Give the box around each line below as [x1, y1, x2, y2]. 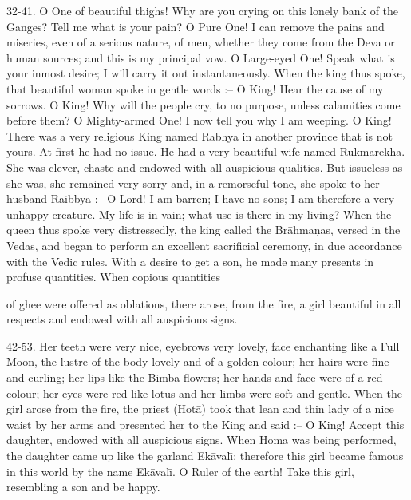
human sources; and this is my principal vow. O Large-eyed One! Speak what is [6, 49, 395, 65]
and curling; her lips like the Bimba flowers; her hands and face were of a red [6, 369, 383, 386]
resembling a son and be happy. [6, 478, 160, 495]
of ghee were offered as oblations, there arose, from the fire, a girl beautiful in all [6, 295, 401, 312]
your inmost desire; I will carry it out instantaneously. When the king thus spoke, [6, 65, 405, 81]
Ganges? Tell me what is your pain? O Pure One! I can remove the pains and [6, 18, 385, 34]
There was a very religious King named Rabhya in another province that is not [6, 127, 393, 144]
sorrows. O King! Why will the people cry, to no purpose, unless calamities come [6, 96, 401, 113]
